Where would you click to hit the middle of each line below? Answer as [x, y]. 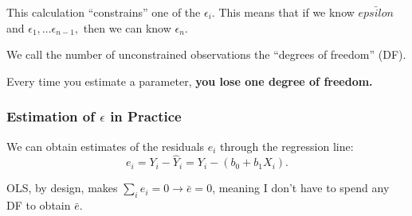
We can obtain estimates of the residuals [106, 146]
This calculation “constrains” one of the [104, 12]
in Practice [146, 116]
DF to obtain [39, 205]
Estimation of [51, 116]
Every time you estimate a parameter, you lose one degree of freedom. [190, 81]
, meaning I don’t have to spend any [301, 188]
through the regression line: [287, 146]
